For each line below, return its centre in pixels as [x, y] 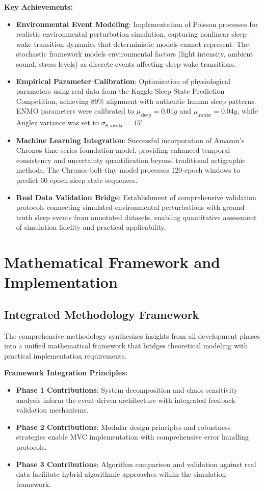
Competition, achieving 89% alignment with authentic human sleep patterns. [136, 101]
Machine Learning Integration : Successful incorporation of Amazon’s [130, 140]
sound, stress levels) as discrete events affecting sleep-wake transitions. [126, 63]
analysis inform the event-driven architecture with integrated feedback [126, 400]
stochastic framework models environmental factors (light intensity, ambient [135, 54]
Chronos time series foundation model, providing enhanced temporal [123, 150]
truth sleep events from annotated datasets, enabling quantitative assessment [136, 217]
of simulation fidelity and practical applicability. [91, 227]
